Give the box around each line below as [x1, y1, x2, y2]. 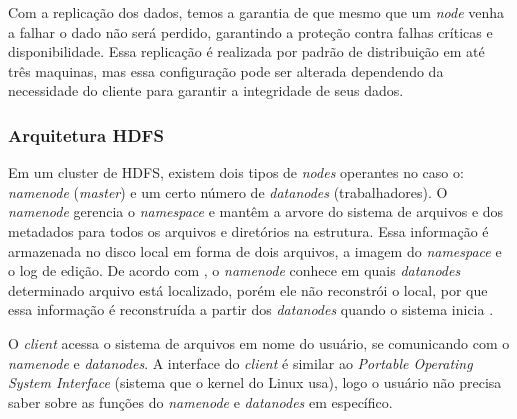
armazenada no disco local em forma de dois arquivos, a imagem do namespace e [8, 240, 502, 261]
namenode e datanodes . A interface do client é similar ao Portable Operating [8, 352, 473, 373]
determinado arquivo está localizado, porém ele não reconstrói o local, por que [8, 279, 488, 300]
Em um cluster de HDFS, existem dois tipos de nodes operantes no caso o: [8, 162, 464, 183]
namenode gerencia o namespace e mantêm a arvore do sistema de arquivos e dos [8, 201, 504, 222]
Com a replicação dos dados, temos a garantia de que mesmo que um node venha [8, 2, 505, 22]
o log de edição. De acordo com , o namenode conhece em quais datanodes [8, 260, 461, 281]
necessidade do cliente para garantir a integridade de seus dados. [8, 80, 404, 101]
